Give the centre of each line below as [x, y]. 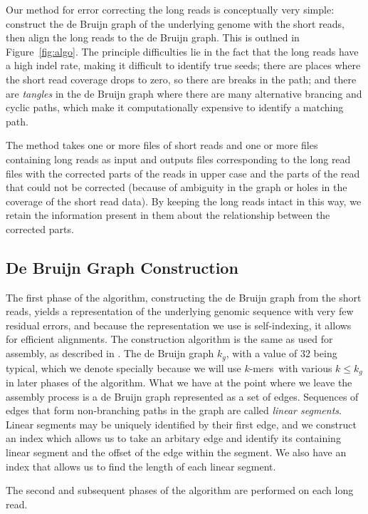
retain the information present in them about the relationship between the [168, 215]
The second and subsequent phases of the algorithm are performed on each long [180, 490]
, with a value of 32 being [282, 353]
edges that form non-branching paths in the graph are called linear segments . [174, 410]
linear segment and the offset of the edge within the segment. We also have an [176, 452]
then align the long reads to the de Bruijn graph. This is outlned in [153, 37]
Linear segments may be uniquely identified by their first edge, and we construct [181, 424]
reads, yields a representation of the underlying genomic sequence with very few [180, 311]
